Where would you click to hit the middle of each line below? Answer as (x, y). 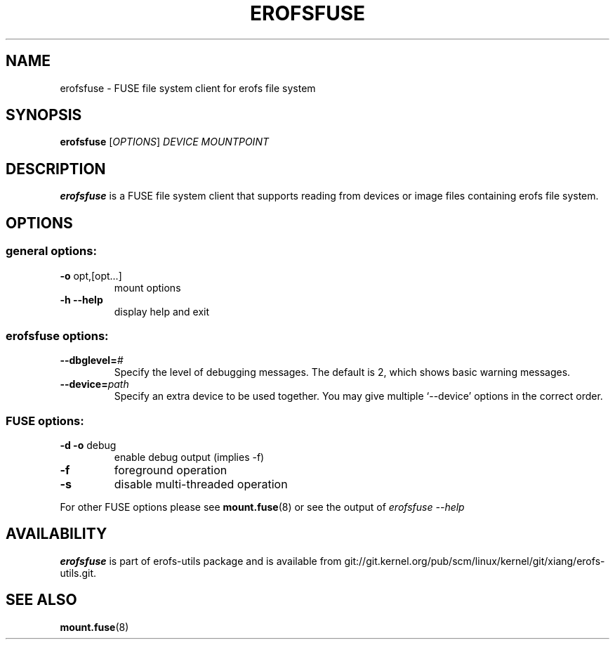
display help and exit (162, 311)
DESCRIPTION (56, 169)
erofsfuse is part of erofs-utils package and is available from (201, 561)
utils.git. (78, 573)
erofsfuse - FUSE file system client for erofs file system (188, 88)
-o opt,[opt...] (91, 275)
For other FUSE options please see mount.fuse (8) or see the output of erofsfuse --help (262, 507)
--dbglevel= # (92, 360)
